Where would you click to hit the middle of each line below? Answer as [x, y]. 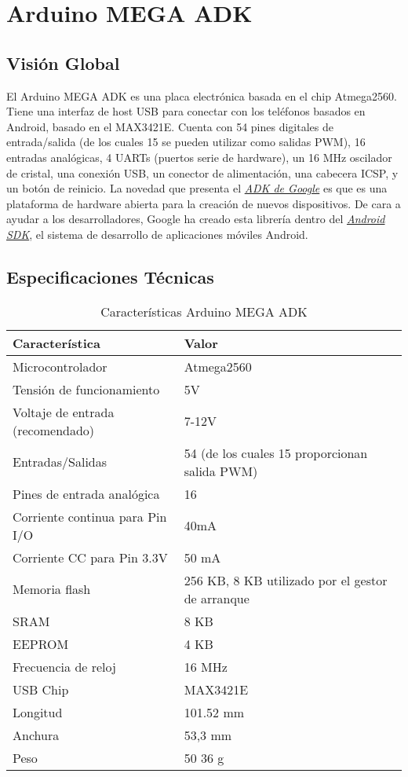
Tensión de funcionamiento [86, 389]
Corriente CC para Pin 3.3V [90, 557]
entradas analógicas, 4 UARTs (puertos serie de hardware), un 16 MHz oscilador [199, 157]
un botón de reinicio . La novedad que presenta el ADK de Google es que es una [197, 188]
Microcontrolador [60, 366]
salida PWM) [221, 471]
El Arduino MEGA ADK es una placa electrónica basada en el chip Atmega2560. [202, 95]
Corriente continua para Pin [90, 516]
